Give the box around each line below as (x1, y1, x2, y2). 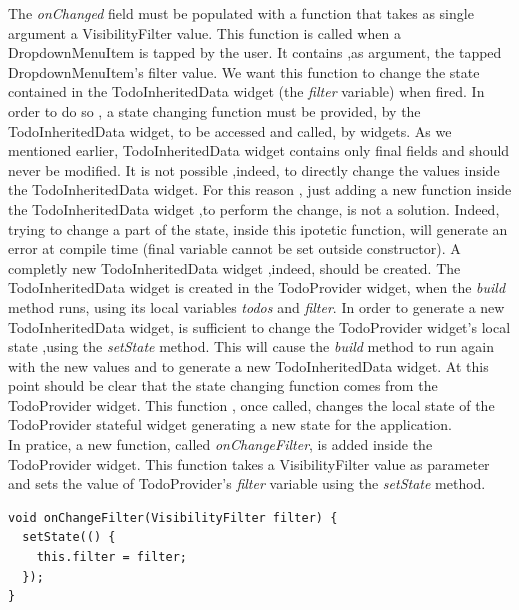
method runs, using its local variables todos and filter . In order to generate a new (8, 296, 505, 317)
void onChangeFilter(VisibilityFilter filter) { (8, 510, 338, 525)
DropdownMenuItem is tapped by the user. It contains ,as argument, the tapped (8, 42, 502, 63)
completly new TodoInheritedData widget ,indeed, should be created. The (8, 257, 461, 278)
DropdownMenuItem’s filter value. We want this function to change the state (8, 61, 480, 82)
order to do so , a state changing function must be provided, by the (8, 100, 421, 121)
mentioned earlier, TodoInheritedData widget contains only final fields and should (8, 140, 510, 161)
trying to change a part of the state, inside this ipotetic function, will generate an (8, 218, 508, 239)
